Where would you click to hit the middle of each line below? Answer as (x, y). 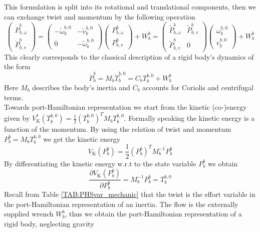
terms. (14, 97)
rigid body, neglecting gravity (49, 223)
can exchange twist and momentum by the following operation (100, 16)
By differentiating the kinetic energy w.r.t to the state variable (100, 163)
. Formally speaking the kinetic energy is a (189, 118)
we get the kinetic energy (82, 139)
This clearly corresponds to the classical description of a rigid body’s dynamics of (129, 56)
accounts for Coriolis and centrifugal (198, 87)
